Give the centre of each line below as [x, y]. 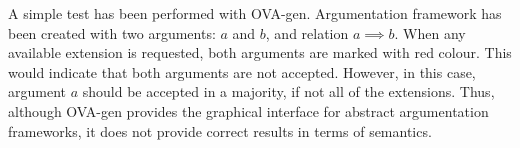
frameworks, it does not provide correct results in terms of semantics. [220, 130]
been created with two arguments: [112, 32]
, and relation [307, 32]
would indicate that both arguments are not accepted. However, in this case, [242, 71]
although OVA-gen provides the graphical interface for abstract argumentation [248, 110]
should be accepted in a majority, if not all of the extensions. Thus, [288, 91]
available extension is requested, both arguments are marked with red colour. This [260, 52]
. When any [430, 32]
